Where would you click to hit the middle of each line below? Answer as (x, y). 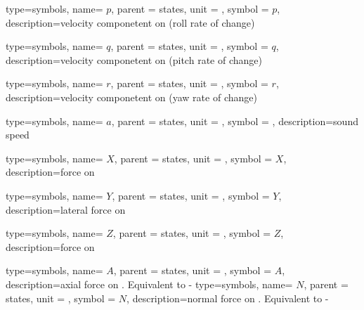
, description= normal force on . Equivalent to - (228, 298)
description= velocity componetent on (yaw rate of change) (131, 97)
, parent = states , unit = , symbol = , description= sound (235, 121)
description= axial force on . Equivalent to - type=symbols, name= (149, 284)
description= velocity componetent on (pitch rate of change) (134, 59)
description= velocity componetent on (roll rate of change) (130, 22)
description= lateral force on (66, 209)
